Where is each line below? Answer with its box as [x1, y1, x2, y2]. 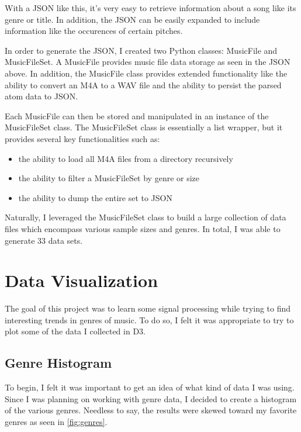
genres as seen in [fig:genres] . [5, 415, 108, 427]
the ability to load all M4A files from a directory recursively [18, 152, 233, 164]
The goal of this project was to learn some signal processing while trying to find [5, 302, 291, 315]
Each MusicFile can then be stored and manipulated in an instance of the [5, 109, 269, 122]
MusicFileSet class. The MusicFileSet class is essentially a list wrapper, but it [5, 121, 283, 133]
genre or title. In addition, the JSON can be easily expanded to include [5, 13, 260, 25]
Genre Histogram [5, 354, 112, 372]
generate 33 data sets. [5, 234, 83, 246]
